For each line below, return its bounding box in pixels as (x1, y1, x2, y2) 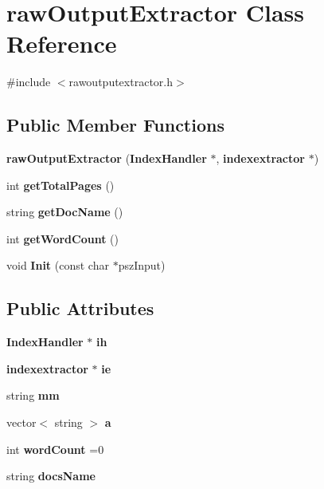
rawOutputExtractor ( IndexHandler (6, 150, 207, 167)
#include (6, 73, 51, 90)
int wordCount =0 (6, 440, 104, 457)
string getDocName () (6, 203, 123, 220)
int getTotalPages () (6, 176, 115, 193)
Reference (6, 27, 117, 60)
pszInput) (118, 257, 166, 274)
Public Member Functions (6, 112, 224, 137)
